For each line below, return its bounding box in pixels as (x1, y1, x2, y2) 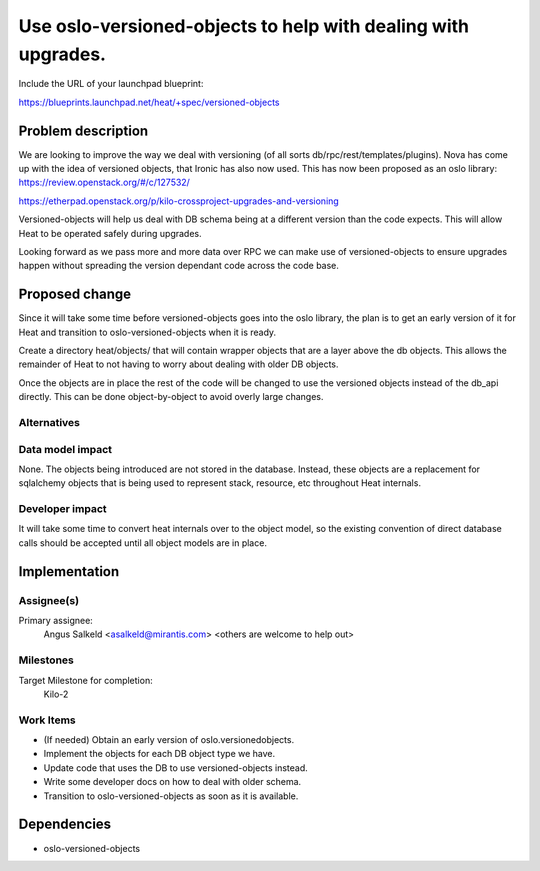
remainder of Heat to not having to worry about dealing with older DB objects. (18, 358, 339, 370)
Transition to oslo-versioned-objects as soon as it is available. (43, 790, 299, 802)
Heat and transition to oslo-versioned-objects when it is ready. (18, 326, 277, 338)
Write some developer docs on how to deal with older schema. (43, 776, 302, 788)
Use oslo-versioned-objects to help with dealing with (18, 15, 470, 37)
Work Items (18, 713, 76, 727)
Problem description (18, 122, 149, 139)
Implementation (18, 563, 120, 580)
